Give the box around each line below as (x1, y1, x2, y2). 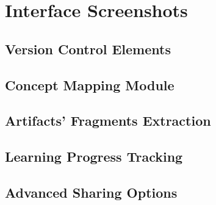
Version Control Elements (5, 39, 171, 58)
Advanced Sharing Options (5, 182, 178, 201)
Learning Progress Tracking (5, 147, 183, 166)
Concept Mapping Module (5, 75, 175, 94)
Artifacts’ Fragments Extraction (5, 111, 211, 130)
